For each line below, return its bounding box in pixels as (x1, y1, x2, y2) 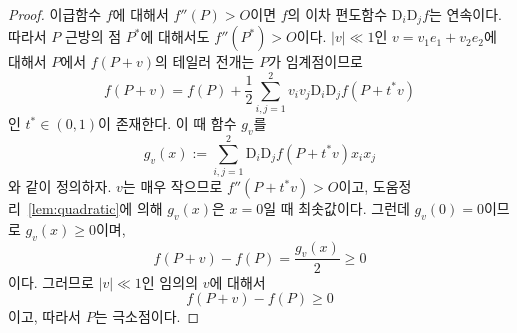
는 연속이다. (429, 4, 502, 24)
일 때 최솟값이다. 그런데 (263, 198, 410, 219)
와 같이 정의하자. (8, 176, 112, 197)
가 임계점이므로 (268, 51, 363, 72)
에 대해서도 (140, 26, 210, 47)
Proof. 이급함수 (8, 4, 102, 24)
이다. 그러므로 (8, 271, 94, 292)
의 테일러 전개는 (155, 51, 255, 72)
